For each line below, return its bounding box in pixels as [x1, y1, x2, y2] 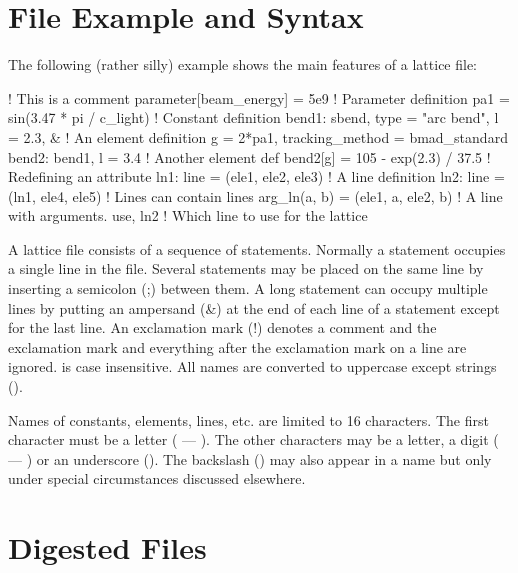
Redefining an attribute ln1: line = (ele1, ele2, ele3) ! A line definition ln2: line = [8, 166, 505, 187]
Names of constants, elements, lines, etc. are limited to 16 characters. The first [8, 409, 489, 430]
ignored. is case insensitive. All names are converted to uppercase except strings [8, 356, 497, 377]
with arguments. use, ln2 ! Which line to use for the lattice [8, 205, 368, 226]
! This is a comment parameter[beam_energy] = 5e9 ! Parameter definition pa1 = [8, 87, 510, 108]
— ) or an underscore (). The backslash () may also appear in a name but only [8, 448, 492, 469]
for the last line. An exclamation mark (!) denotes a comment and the [8, 317, 437, 338]
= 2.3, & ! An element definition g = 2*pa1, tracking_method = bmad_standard [8, 126, 508, 147]
